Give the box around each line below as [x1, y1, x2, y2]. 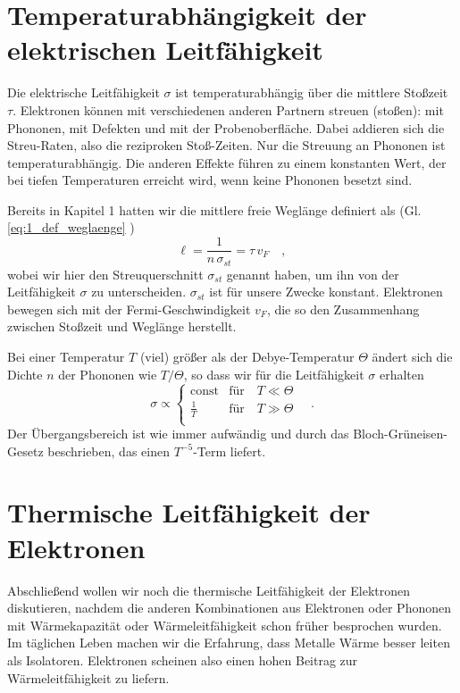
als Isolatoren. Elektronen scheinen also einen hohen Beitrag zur [7, 650, 358, 669]
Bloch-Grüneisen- [353, 424, 447, 443]
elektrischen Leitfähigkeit [7, 31, 323, 68]
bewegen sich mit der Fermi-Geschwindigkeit [7, 299, 251, 318]
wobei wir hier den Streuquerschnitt [7, 264, 204, 283]
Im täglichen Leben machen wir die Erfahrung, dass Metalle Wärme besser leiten [7, 633, 450, 652]
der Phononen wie [58, 364, 157, 383]
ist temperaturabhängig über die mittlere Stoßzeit [175, 83, 448, 102]
